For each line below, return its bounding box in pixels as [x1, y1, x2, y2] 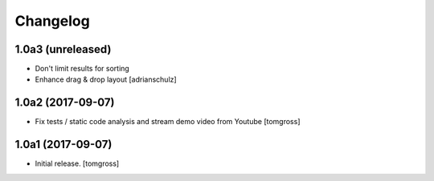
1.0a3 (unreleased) [14, 42, 112, 56]
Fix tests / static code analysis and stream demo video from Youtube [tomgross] [35, 117, 301, 127]
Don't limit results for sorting [35, 64, 130, 74]
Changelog [14, 12, 90, 30]
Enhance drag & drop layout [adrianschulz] [35, 74, 177, 84]
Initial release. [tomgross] [35, 159, 120, 168]
